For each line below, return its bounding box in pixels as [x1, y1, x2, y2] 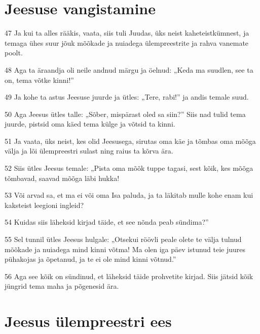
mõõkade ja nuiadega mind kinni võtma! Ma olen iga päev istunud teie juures [5, 244, 246, 254]
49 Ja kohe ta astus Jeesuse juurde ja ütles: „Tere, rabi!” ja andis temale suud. [5, 92, 249, 102]
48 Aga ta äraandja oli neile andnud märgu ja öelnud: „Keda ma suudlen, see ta [5, 64, 253, 75]
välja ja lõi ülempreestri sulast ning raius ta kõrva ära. [5, 145, 173, 156]
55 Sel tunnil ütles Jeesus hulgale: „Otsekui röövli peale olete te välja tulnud [5, 234, 242, 245]
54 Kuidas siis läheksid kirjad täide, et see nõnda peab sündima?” [5, 217, 209, 227]
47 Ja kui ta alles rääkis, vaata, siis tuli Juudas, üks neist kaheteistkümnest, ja [5, 27, 249, 38]
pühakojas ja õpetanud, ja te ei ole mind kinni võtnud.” [5, 254, 176, 264]
